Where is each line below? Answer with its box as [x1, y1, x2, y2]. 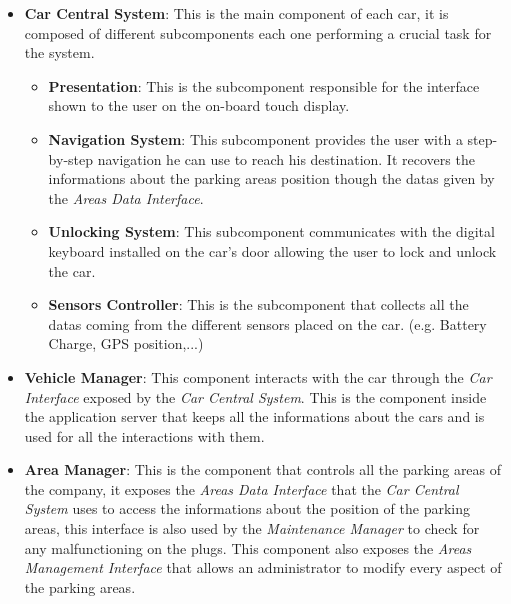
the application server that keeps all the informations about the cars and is [24, 406, 485, 427]
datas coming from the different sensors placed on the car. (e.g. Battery [48, 313, 487, 334]
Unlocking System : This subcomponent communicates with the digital [48, 221, 495, 242]
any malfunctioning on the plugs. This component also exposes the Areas [24, 537, 472, 558]
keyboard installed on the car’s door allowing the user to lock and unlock [48, 240, 497, 261]
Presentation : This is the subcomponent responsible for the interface [48, 75, 480, 96]
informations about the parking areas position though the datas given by [48, 168, 495, 189]
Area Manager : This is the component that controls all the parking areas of [24, 459, 502, 480]
